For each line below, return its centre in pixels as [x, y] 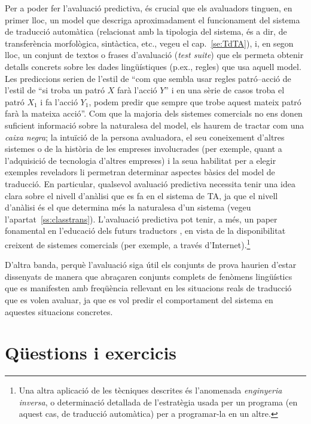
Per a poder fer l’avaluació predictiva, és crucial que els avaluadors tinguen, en [149, 8]
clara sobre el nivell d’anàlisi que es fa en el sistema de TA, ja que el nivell [141, 195]
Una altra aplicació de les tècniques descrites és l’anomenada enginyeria [150, 390]
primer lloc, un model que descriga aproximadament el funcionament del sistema [153, 19]
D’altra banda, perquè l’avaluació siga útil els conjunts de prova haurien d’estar [151, 265]
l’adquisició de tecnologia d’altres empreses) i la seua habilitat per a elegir [141, 160]
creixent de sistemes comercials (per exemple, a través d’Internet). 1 [128, 243]
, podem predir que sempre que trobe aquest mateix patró [195, 101]
